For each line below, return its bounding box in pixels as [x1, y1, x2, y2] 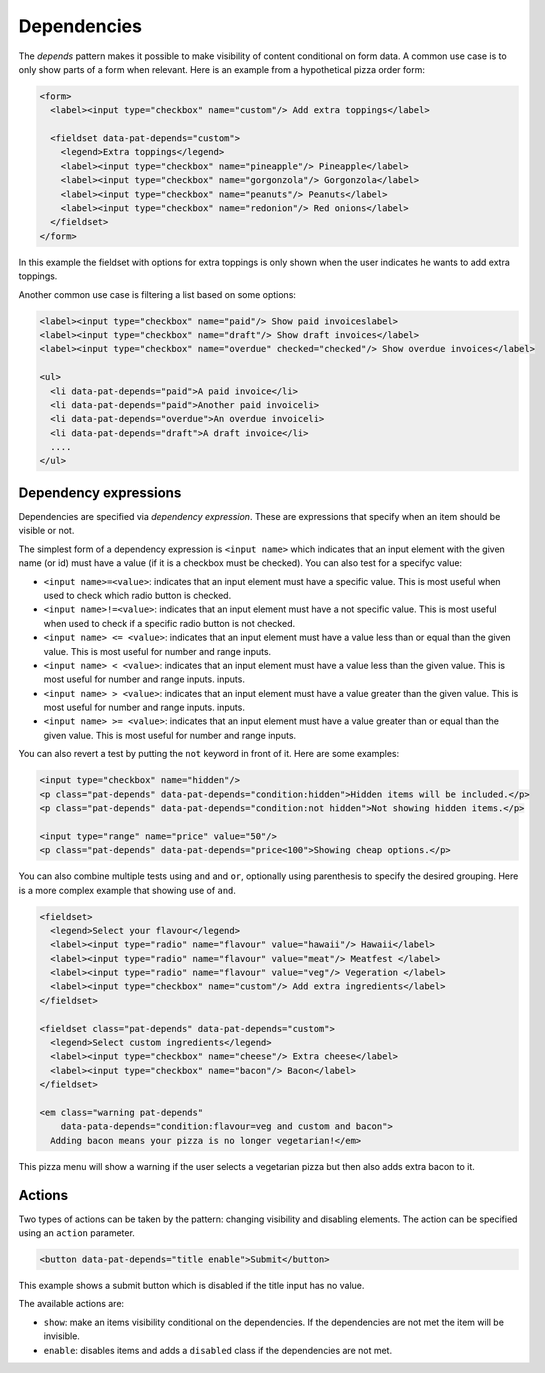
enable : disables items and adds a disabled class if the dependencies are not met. [43, 1344, 393, 1356]
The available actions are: [18, 1298, 125, 1310]
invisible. [43, 1330, 80, 1342]
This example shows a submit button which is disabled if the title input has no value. [18, 1280, 365, 1292]
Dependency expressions [18, 484, 182, 501]
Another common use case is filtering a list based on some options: [18, 288, 297, 300]
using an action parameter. [18, 1227, 135, 1239]
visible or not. [18, 525, 75, 537]
